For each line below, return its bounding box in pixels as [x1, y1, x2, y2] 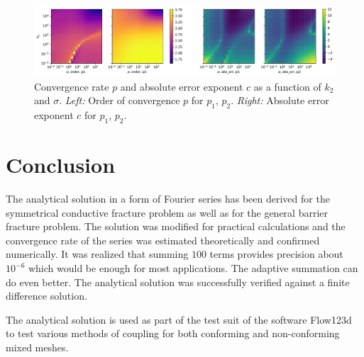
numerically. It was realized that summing [6, 246, 189, 261]
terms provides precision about [209, 246, 343, 261]
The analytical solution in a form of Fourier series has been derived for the [6, 191, 330, 206]
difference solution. [6, 288, 87, 303]
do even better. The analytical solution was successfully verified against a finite [6, 274, 350, 289]
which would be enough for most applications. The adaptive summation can [28, 261, 358, 276]
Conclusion [6, 150, 116, 179]
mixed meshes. [6, 340, 69, 355]
